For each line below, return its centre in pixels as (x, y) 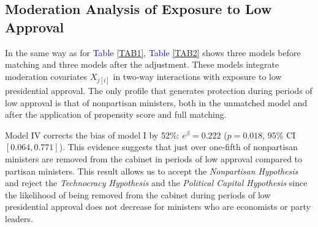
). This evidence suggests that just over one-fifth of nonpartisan (178, 147)
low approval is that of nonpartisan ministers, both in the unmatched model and (156, 102)
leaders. (19, 218)
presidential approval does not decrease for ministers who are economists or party (158, 207)
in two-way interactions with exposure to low (197, 76)
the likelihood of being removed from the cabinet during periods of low (138, 194)
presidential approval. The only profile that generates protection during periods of (159, 90)
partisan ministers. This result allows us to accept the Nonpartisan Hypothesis (152, 171)
